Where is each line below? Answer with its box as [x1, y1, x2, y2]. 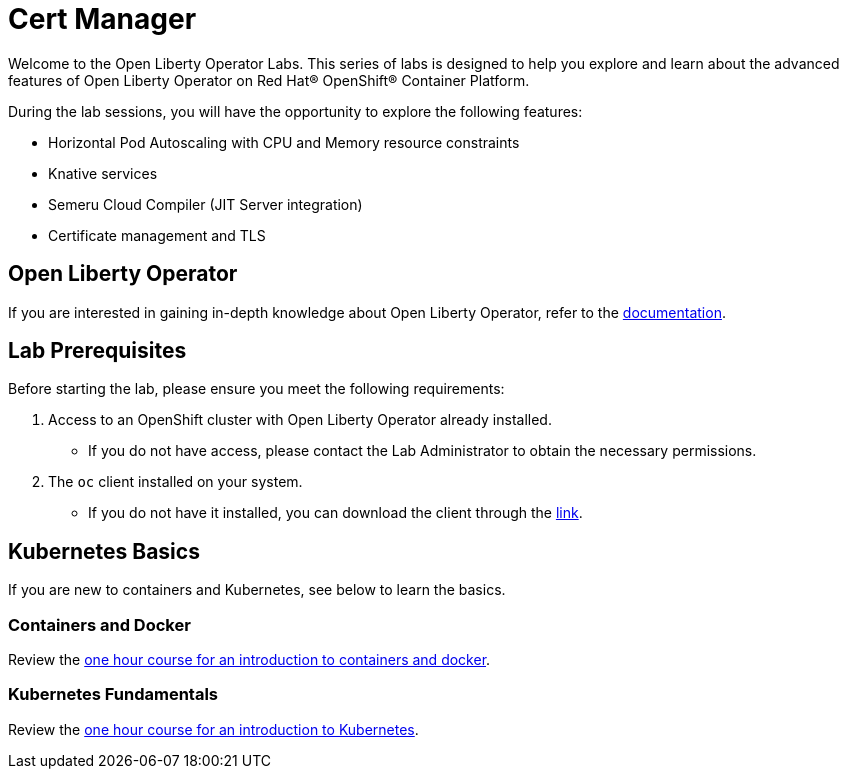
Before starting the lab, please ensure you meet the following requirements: [8, 380, 505, 398]
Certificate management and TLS [48, 226, 266, 244]
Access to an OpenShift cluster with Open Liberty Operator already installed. [48, 411, 552, 429]
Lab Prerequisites [8, 338, 187, 364]
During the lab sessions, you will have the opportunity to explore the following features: [8, 102, 583, 120]
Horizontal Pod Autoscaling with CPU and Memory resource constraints [48, 133, 520, 151]
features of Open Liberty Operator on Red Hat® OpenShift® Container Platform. [8, 71, 530, 89]
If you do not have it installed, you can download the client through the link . [88, 504, 583, 522]
